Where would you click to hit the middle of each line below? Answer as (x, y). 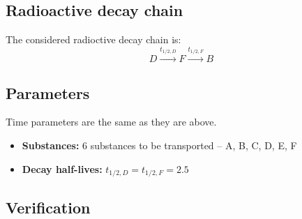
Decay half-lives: (62, 168)
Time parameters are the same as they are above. (111, 122)
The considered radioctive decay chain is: (93, 39)
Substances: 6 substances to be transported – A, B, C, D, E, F (159, 145)
